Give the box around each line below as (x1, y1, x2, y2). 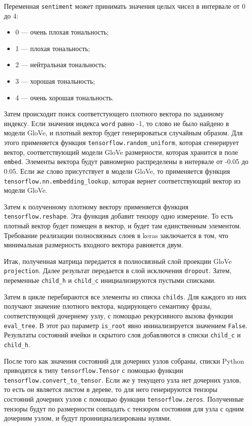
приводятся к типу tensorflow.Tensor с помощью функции (4, 365, 183, 375)
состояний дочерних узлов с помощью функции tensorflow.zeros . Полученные (4, 394, 244, 404)
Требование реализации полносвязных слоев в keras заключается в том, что (4, 230, 229, 240)
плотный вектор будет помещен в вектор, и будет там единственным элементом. (4, 221, 241, 231)
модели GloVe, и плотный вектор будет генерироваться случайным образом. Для (4, 128, 243, 138)
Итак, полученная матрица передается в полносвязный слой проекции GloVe (4, 256, 232, 266)
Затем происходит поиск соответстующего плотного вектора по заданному (4, 109, 224, 119)
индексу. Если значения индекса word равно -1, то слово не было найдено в (4, 118, 229, 128)
